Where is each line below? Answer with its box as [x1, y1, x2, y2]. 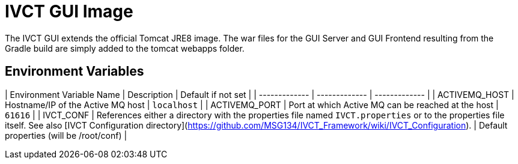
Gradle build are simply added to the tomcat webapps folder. [5, 43, 245, 53]
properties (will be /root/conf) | [5, 130, 127, 141]
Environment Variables [5, 64, 144, 79]
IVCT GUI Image [5, 1, 133, 22]
